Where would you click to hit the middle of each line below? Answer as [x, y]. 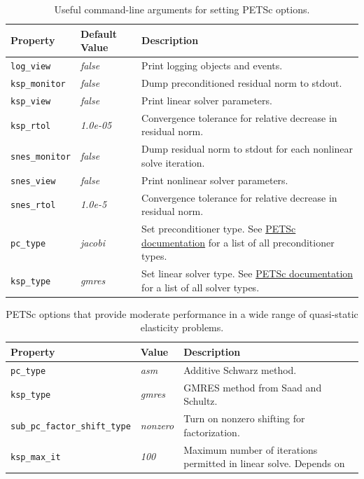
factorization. [212, 432]
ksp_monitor [38, 84]
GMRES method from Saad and [253, 387]
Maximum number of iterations [251, 449]
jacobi [92, 242]
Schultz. [201, 401]
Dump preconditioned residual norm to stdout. [242, 82]
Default [99, 33]
